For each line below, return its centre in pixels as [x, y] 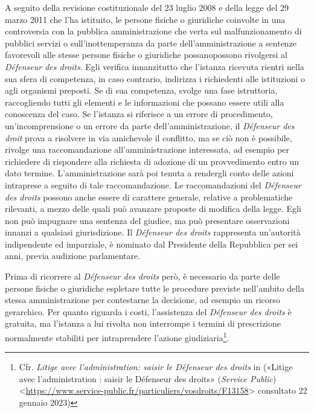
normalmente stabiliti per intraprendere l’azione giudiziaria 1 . [117, 337]
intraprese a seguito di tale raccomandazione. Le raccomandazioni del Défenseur [153, 184]
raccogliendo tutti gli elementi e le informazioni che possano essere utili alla [145, 102]
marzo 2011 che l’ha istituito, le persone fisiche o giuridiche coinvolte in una [145, 19]
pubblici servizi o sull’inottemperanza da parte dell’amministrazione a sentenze [151, 43]
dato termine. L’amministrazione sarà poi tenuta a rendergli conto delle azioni [149, 173]
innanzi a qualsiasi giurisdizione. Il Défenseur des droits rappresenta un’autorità [153, 232]
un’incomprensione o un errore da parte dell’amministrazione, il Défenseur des [150, 125]
